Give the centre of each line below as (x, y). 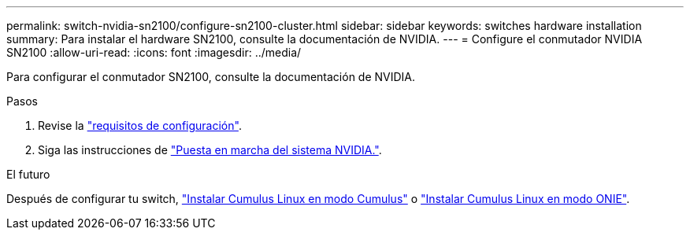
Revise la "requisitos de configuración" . (140, 125)
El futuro (28, 174)
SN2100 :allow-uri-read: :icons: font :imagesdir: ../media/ (154, 52)
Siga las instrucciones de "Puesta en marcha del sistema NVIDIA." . (210, 150)
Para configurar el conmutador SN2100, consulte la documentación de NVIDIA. (211, 77)
